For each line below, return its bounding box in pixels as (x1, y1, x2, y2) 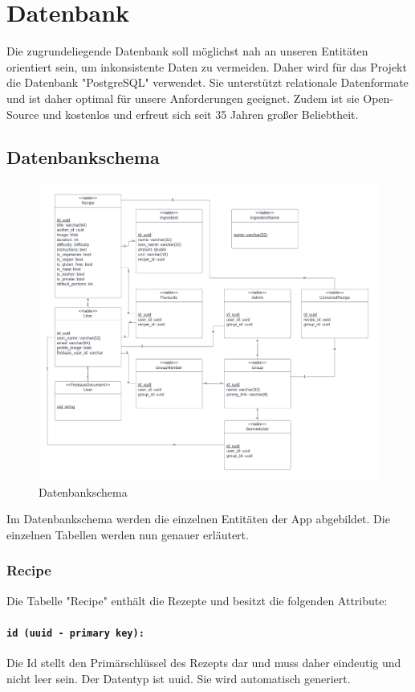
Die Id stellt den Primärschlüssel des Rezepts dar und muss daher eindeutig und (6, 654, 401, 671)
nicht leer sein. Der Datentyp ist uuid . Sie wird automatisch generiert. (6, 669, 351, 686)
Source (6, 105, 39, 122)
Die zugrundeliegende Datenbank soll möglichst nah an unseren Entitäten (6, 43, 368, 59)
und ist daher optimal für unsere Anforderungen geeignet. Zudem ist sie (6, 89, 360, 106)
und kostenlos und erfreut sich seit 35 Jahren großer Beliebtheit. (43, 105, 359, 122)
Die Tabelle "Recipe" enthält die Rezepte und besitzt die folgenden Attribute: (6, 592, 388, 608)
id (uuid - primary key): (6, 627, 144, 639)
